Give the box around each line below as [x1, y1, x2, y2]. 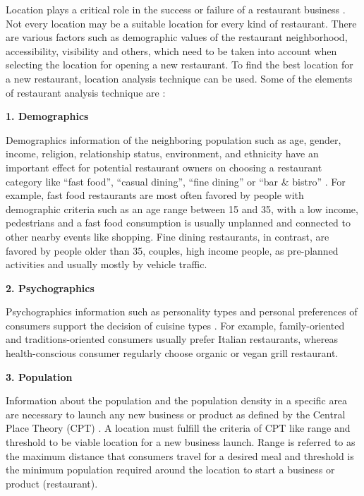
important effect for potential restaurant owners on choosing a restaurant [6, 159, 322, 174]
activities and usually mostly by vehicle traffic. [6, 257, 207, 272]
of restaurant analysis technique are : [6, 85, 166, 99]
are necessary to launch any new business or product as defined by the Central [6, 406, 346, 421]
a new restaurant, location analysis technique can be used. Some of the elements [6, 71, 353, 85]
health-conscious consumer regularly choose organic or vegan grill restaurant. [6, 346, 339, 361]
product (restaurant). [6, 476, 98, 490]
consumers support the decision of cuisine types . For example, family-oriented [6, 317, 345, 332]
